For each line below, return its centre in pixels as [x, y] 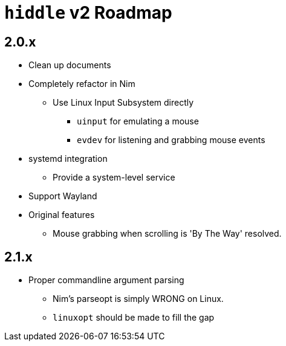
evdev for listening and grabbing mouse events [171, 140]
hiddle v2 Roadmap [88, 13]
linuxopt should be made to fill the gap [134, 318]
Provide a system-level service [114, 178]
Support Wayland [63, 196]
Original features [62, 215]
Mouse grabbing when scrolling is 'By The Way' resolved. [167, 234]
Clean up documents [70, 65]
